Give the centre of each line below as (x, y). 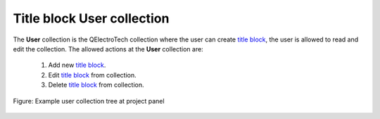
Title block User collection (91, 18)
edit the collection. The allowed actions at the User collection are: (108, 49)
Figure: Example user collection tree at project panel (89, 101)
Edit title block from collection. (92, 75)
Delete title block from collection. (96, 85)
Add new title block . (77, 65)
